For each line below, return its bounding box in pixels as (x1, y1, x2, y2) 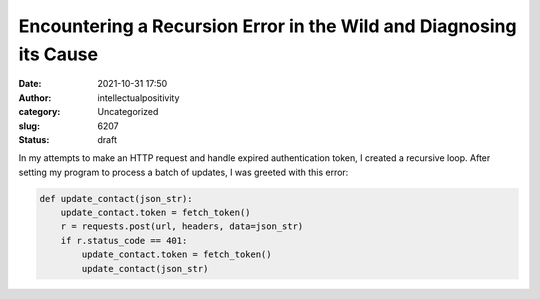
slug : (18, 120, 40, 132)
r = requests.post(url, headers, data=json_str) (60, 221, 304, 232)
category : (18, 106, 61, 118)
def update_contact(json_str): (39, 193, 194, 204)
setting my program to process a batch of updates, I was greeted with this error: (18, 166, 349, 178)
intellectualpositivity (97, 91, 180, 104)
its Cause (18, 43, 99, 65)
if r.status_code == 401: (60, 235, 188, 246)
